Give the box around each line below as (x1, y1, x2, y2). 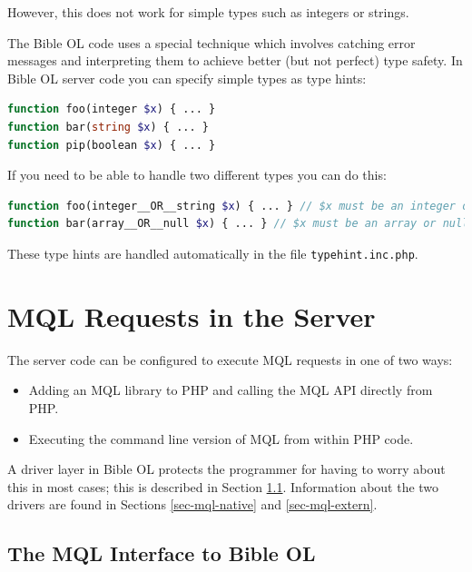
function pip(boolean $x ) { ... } (7, 138, 216, 152)
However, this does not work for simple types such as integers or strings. (7, 3, 409, 21)
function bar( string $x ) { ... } (7, 120, 209, 133)
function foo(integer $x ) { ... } (7, 103, 216, 116)
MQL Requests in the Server (7, 297, 376, 334)
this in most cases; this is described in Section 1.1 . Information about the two (7, 477, 439, 496)
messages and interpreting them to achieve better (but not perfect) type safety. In (7, 51, 463, 70)
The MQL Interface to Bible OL (7, 539, 316, 567)
